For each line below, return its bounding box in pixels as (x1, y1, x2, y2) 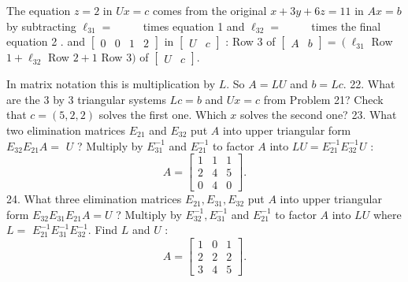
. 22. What (343, 76, 395, 92)
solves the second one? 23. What (240, 106, 397, 123)
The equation (6, 2, 71, 18)
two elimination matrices (6, 121, 125, 138)
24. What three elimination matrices (6, 191, 182, 207)
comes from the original (153, 2, 267, 18)
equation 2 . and (6, 33, 85, 50)
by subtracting (6, 17, 76, 34)
